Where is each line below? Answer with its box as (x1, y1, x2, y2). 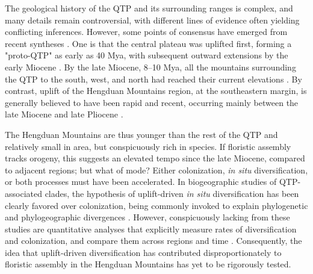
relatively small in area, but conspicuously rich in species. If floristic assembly (5, 140, 291, 152)
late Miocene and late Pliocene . (5, 108, 123, 120)
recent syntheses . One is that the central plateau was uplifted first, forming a (5, 37, 292, 49)
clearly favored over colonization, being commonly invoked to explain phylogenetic (5, 199, 308, 211)
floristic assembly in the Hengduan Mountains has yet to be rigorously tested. (5, 258, 291, 270)
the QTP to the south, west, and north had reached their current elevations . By (5, 72, 302, 85)
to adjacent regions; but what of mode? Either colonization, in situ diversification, (5, 163, 308, 176)
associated (5, 187, 42, 199)
